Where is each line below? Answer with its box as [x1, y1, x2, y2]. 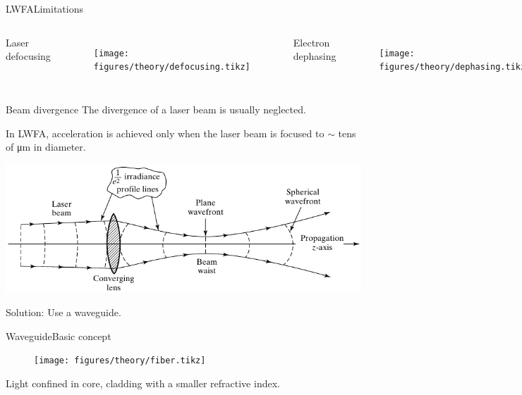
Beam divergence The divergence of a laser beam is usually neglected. [6, 101, 306, 116]
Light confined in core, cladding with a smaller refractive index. [6, 375, 280, 390]
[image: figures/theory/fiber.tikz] [34, 356, 206, 366]
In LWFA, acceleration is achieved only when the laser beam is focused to [6, 125, 324, 140]
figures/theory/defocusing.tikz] [93, 62, 250, 73]
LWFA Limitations [6, 1, 83, 15]
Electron [293, 35, 330, 49]
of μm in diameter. [6, 139, 86, 154]
